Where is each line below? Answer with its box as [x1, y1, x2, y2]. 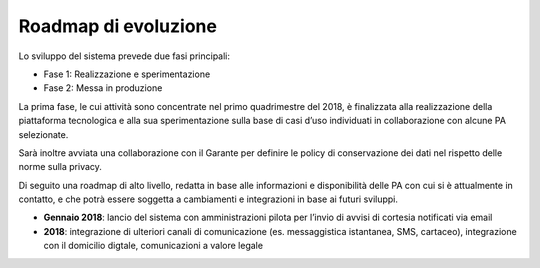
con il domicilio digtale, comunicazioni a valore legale [43, 240, 264, 252]
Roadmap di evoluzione [18, 15, 217, 37]
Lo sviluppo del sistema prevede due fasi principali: [18, 50, 230, 62]
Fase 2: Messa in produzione [43, 82, 163, 94]
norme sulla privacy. [18, 161, 102, 173]
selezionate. [18, 128, 69, 140]
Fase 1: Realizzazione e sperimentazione [43, 68, 211, 80]
